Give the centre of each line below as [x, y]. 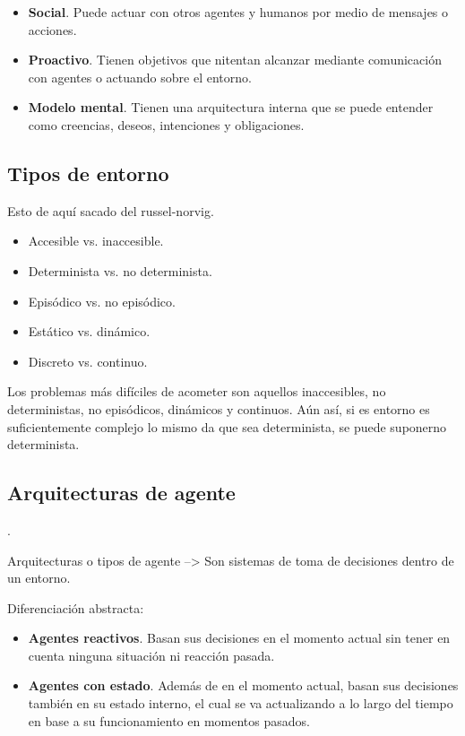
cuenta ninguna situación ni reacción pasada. [151, 655]
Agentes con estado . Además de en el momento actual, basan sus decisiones [243, 685]
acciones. [52, 29]
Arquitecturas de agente [121, 493]
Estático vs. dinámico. [89, 331]
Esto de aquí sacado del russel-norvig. [111, 210]
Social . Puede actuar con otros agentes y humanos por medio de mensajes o [238, 12]
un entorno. [39, 578]
